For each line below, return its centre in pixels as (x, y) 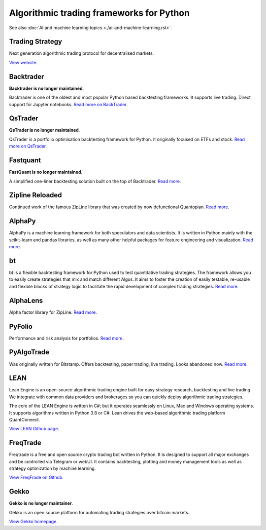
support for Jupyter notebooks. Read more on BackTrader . (68, 104)
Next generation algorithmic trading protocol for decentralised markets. (82, 53)
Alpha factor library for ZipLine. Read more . (53, 312)
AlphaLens (26, 300)
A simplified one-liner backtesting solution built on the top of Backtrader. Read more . (95, 181)
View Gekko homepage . (33, 522)
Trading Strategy (36, 42)
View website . (23, 62)
